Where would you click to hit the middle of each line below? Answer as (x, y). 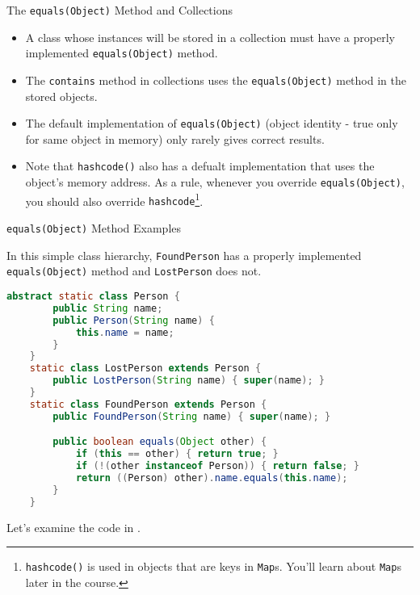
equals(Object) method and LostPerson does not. (134, 271)
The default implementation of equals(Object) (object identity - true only (212, 123)
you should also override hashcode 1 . (114, 199)
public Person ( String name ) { (134, 320)
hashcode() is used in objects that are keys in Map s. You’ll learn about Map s (213, 566)
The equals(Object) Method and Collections (120, 10)
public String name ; (108, 308)
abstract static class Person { (93, 296)
